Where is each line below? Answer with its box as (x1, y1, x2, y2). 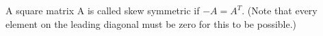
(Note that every (247, 3, 318, 17)
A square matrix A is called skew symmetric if (5, 3, 200, 17)
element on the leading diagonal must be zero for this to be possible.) (5, 16, 297, 31)
